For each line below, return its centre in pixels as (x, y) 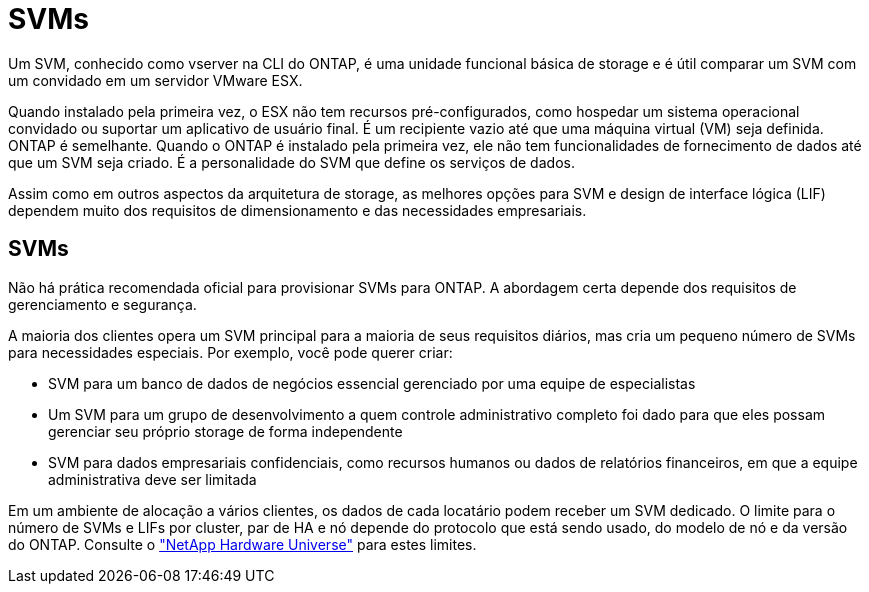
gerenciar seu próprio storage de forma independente (225, 431)
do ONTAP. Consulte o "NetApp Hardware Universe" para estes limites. (242, 544)
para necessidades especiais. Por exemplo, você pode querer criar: (230, 352)
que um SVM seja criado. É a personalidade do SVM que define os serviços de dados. (291, 162)
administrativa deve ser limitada (152, 479)
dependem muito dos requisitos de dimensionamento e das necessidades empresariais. (297, 210)
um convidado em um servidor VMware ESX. (155, 80)
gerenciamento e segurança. (102, 304)
